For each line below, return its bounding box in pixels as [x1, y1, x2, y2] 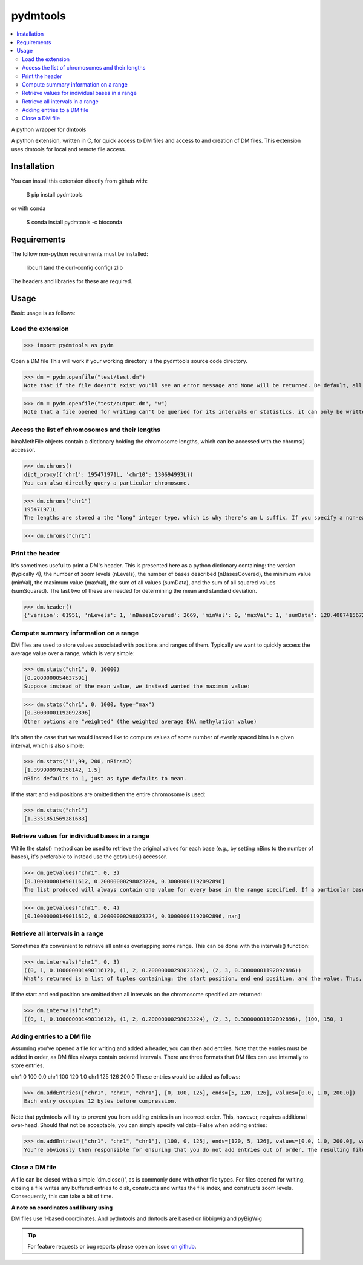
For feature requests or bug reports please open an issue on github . [27, 1243, 197, 1250]
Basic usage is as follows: [11, 309, 76, 317]
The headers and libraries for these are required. [11, 278, 132, 285]
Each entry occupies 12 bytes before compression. [24, 1098, 178, 1105]
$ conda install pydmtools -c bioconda [26, 218, 122, 226]
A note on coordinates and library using [11, 1204, 113, 1211]
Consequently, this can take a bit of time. [11, 1192, 113, 1200]
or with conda [11, 204, 46, 212]
